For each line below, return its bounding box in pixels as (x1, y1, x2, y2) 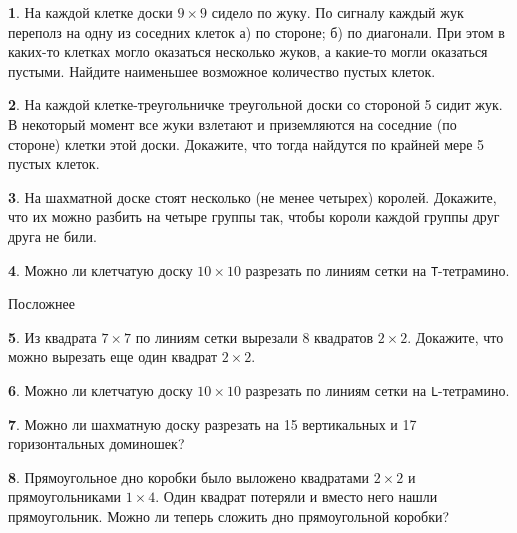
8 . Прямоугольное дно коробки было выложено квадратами (8, 466, 370, 487)
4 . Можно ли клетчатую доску (8, 259, 193, 280)
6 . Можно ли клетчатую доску (8, 379, 193, 400)
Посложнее (8, 293, 75, 314)
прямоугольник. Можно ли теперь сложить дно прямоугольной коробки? (8, 506, 450, 526)
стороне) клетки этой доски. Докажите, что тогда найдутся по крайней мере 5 (8, 133, 485, 154)
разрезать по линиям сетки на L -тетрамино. (245, 379, 510, 400)
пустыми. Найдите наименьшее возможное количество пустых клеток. (8, 60, 436, 81)
